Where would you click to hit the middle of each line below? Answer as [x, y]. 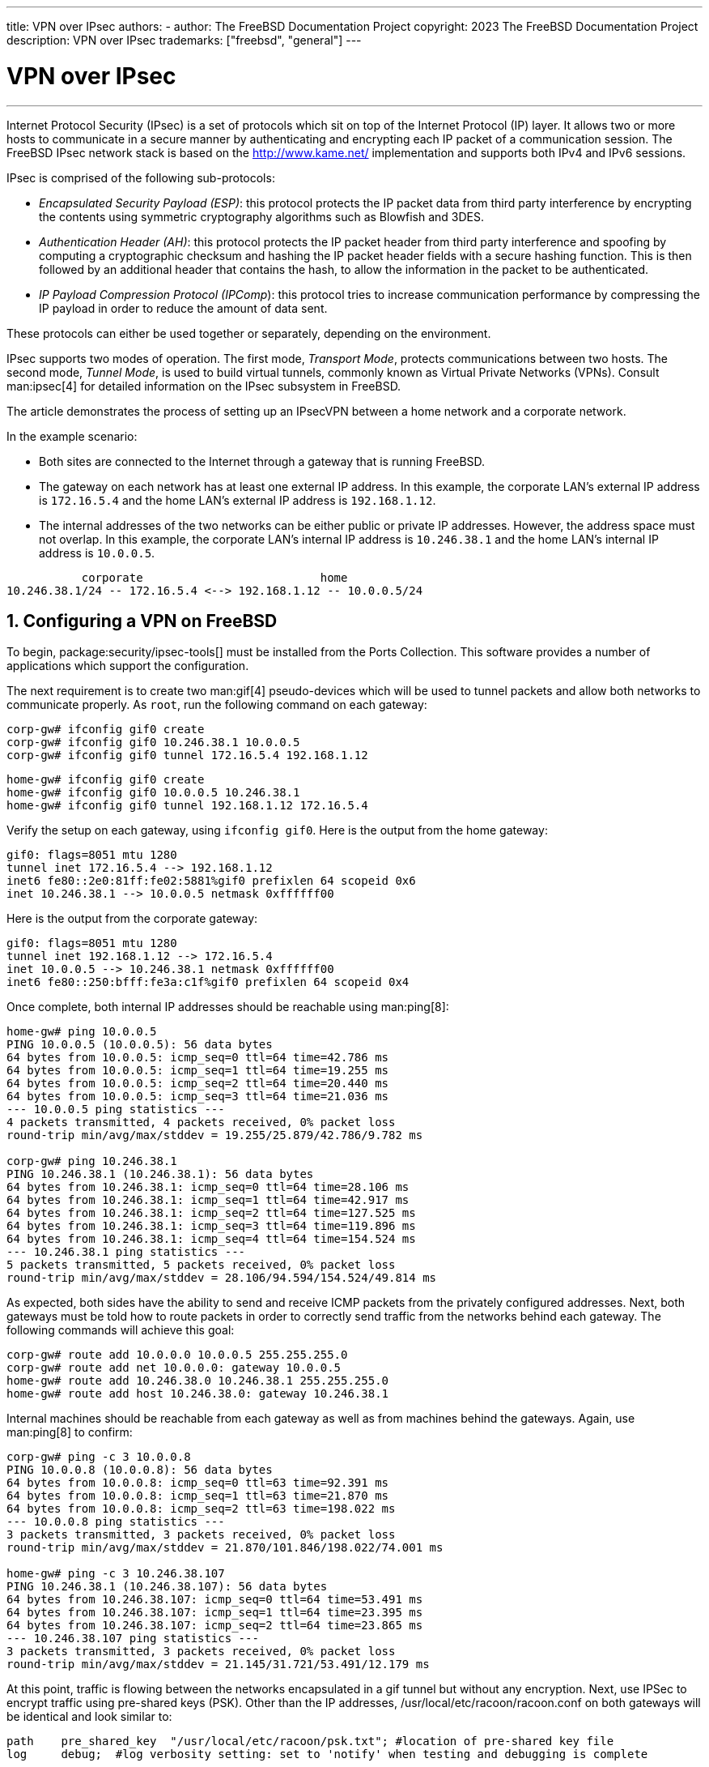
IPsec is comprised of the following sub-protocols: [141, 177]
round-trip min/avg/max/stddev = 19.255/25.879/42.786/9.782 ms [215, 1135]
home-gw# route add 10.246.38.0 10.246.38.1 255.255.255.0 [198, 1381]
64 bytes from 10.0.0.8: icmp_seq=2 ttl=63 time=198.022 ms [201, 1509]
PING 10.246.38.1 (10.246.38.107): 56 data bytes [167, 1587]
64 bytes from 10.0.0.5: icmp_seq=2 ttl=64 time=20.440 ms [198, 1084]
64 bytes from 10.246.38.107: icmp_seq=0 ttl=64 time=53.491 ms [215, 1600]
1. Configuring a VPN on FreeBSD [142, 621]
